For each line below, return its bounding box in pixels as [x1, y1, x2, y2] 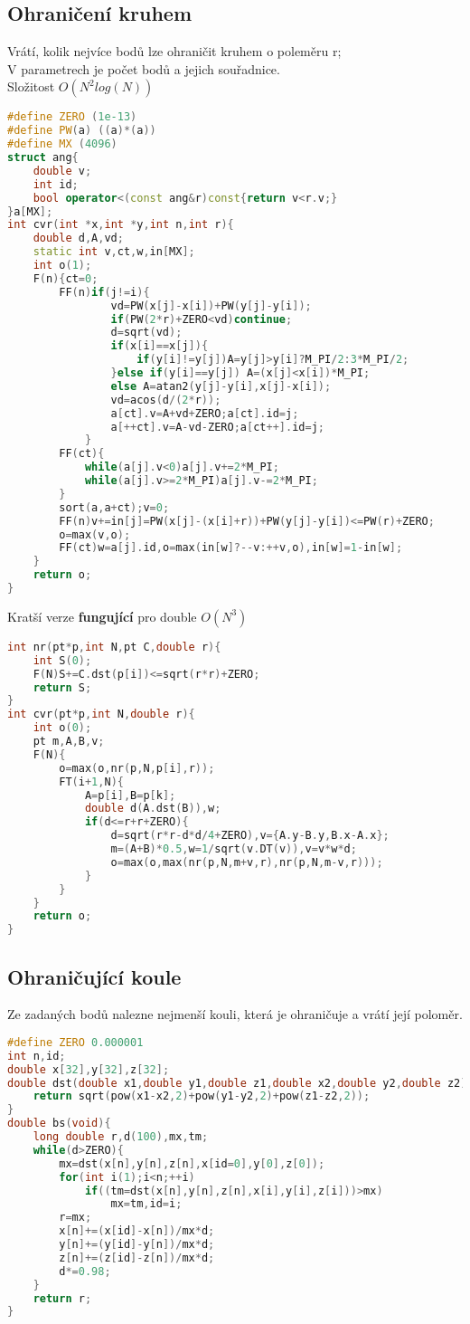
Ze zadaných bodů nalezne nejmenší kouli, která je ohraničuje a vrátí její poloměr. [7, 1005, 463, 1024]
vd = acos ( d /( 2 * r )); [110, 393, 221, 406]
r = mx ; [59, 1211, 92, 1224]
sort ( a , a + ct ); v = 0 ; [59, 500, 170, 514]
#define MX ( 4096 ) [7, 138, 117, 151]
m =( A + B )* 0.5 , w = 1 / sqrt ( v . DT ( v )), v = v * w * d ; [110, 843, 357, 856]
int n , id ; [7, 1049, 66, 1062]
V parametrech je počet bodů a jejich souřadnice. [7, 59, 280, 78]
